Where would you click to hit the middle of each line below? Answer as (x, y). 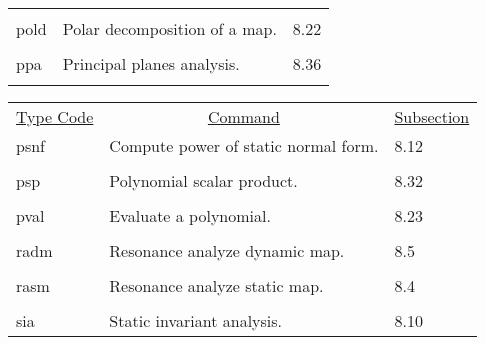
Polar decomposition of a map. (169, 28)
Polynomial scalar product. (203, 180)
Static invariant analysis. (196, 320)
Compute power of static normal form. (244, 145)
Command (243, 116)
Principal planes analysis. (151, 63)
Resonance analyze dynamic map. (227, 250)
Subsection (432, 116)
